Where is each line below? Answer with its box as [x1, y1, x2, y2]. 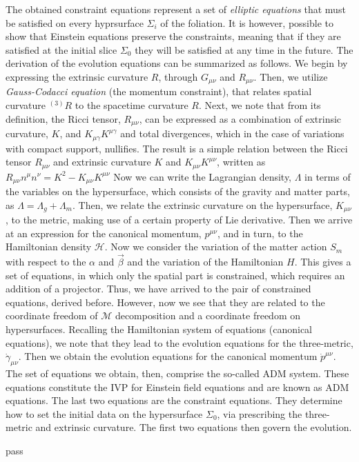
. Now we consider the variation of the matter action [104, 239, 327, 254]
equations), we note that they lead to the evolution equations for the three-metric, [6, 335, 353, 350]
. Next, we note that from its [198, 98, 321, 112]
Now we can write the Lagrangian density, [113, 169, 292, 183]
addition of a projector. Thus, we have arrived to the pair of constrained [6, 281, 311, 296]
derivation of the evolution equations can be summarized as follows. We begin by [6, 56, 348, 70]
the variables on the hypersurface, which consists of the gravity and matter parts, [6, 184, 350, 199]
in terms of [304, 169, 351, 183]
